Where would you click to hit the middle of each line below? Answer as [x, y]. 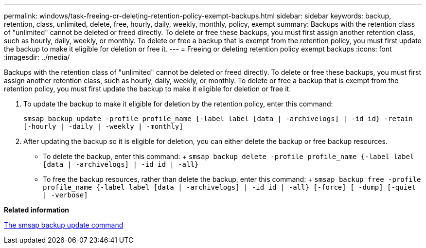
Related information [37, 210]
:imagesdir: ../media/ [37, 57]
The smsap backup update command [64, 225]
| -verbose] [65, 195]
